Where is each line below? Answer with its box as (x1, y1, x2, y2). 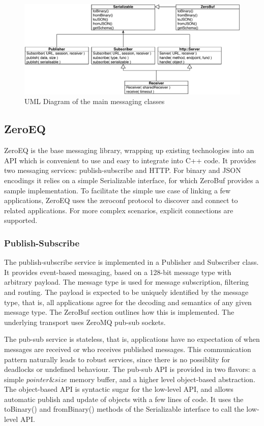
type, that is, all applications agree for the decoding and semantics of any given (4, 296, 252, 307)
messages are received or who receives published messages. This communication (4, 343, 251, 354)
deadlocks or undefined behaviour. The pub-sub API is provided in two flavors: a (4, 364, 256, 374)
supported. (4, 215, 38, 225)
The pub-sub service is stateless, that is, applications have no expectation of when (4, 334, 260, 344)
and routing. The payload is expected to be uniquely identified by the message (4, 286, 249, 297)
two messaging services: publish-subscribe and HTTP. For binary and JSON (4, 165, 241, 176)
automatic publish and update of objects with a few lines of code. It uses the (4, 393, 244, 404)
